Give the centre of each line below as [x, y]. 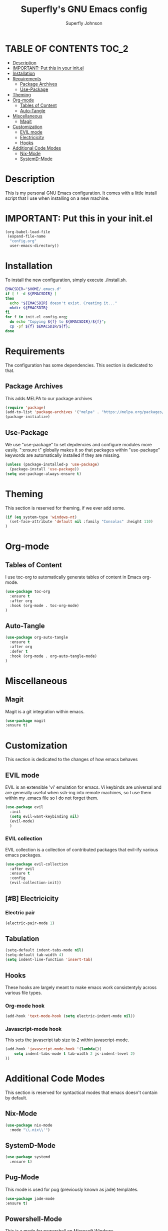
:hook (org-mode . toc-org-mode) [44, 605]
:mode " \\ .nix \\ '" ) [30, 1130]
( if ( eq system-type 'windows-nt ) [41, 517]
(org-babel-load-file [28, 232]
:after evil [22, 869]
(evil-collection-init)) [35, 883]
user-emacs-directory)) [34, 246]
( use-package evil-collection [37, 864]
